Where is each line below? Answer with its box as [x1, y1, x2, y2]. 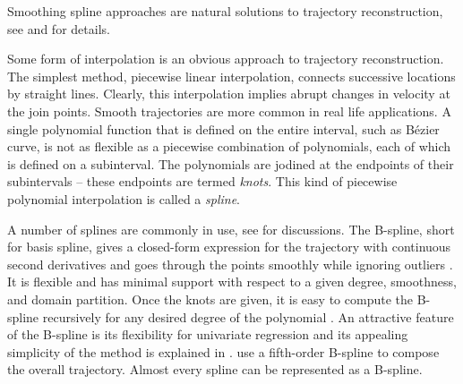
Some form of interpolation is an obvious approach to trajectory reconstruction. [7, 49, 444, 68]
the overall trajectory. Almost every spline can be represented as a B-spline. [7, 360, 423, 379]
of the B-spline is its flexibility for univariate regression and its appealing [7, 325, 408, 344]
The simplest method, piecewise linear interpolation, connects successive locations [7, 66, 456, 85]
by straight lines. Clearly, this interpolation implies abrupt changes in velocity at [7, 84, 450, 103]
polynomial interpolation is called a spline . [7, 189, 241, 208]
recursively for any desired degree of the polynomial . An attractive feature [42, 307, 454, 326]
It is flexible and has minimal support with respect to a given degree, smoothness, [7, 272, 457, 291]
